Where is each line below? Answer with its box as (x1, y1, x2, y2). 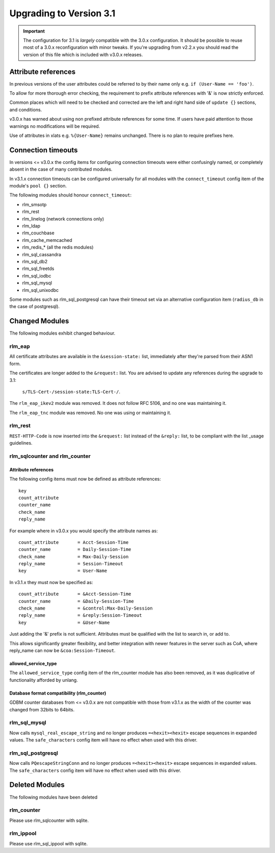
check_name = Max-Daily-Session (18, 554, 129, 560)
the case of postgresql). (9, 304, 60, 310)
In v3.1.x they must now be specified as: (9, 579, 93, 585)
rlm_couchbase (22, 230, 54, 236)
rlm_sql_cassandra (22, 251, 61, 257)
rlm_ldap (22, 223, 41, 229)
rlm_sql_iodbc (22, 272, 51, 279)
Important (23, 28, 45, 34)
